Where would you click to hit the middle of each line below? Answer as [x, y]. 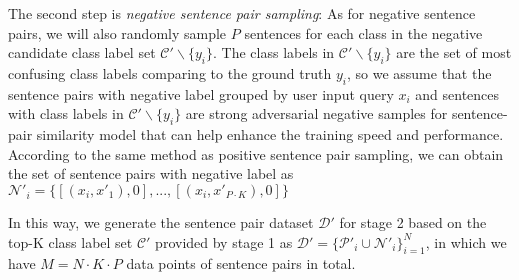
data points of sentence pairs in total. [241, 263]
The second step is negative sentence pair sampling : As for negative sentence [242, 13]
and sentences [457, 93]
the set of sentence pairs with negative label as [151, 173]
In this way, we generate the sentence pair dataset [161, 221]
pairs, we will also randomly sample [117, 32]
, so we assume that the [419, 72]
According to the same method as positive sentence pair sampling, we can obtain [256, 153]
